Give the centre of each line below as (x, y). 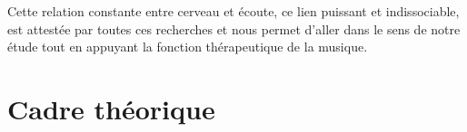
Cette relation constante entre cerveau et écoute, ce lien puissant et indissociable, (233, 11)
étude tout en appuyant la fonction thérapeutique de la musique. (188, 47)
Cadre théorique (111, 108)
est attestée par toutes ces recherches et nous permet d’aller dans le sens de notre (234, 28)
